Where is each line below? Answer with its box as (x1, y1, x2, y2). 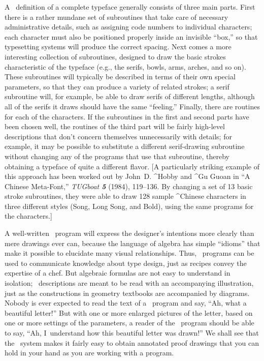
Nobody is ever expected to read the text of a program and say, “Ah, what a (5, 297, 247, 308)
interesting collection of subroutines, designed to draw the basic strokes (5, 51, 226, 62)
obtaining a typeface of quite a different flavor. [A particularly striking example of (5, 161, 259, 171)
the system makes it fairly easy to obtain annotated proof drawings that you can (5, 337, 259, 348)
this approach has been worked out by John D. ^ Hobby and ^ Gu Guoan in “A (5, 171, 250, 182)
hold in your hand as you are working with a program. (5, 347, 174, 358)
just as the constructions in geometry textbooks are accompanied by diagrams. (5, 287, 250, 298)
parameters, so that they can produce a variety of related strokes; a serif (5, 81, 229, 92)
